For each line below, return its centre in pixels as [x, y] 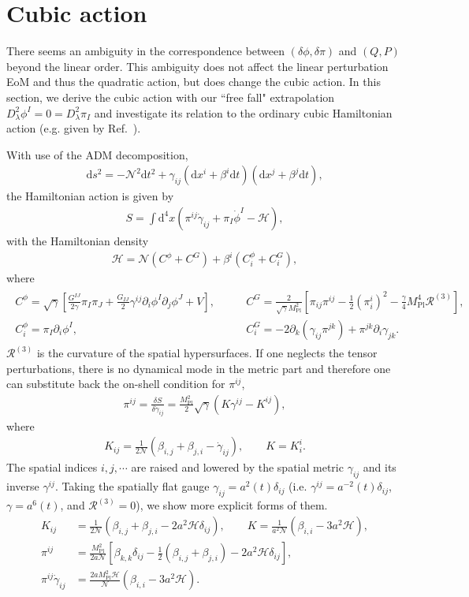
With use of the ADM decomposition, [97, 154]
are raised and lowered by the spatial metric [237, 467]
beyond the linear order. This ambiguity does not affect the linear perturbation [197, 66]
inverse [23, 486]
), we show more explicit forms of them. [232, 505]
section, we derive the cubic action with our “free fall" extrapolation [171, 97]
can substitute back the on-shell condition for [116, 384]
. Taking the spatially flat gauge [132, 486]
